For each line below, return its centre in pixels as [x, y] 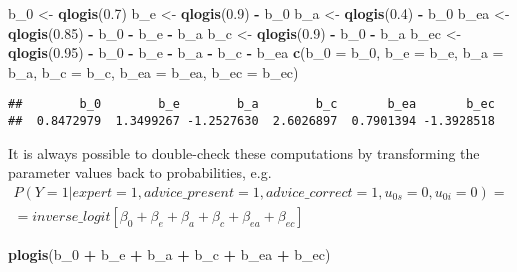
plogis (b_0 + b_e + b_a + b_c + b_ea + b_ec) [169, 253]
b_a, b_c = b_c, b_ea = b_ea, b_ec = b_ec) [153, 71]
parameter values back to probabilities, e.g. [140, 172]
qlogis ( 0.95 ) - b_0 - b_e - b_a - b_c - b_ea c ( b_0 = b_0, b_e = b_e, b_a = [256, 52]
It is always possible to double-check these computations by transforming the [244, 152]
